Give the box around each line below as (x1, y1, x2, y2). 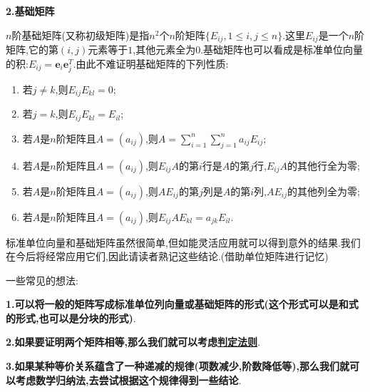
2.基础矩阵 (6, 4, 55, 18)
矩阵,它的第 (6, 42, 58, 57)
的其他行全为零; (287, 158, 360, 172)
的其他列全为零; (287, 183, 360, 198)
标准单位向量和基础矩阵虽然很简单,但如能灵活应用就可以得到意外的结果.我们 (6, 234, 361, 249)
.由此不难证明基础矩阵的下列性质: (73, 56, 229, 71)
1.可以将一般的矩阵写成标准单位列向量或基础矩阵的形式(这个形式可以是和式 (6, 296, 359, 311)
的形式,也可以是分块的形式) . (6, 310, 136, 325)
